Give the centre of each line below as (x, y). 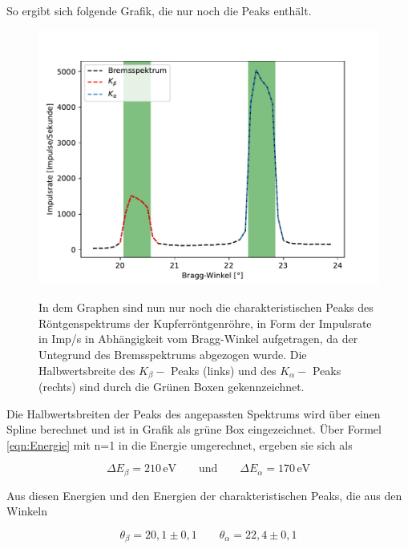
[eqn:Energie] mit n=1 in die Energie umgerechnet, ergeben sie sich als (180, 444)
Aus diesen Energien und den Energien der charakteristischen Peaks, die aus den (204, 495)
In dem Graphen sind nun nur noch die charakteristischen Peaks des (206, 307)
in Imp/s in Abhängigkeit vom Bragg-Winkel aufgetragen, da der (198, 339)
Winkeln (27, 511)
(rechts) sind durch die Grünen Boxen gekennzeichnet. (172, 387)
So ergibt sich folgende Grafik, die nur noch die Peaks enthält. (159, 10)
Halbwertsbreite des (87, 370)
